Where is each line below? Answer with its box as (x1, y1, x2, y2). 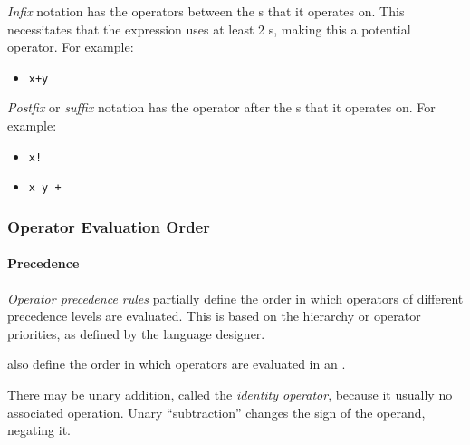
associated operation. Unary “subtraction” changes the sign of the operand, (7, 402, 426, 421)
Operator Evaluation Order (7, 215, 210, 237)
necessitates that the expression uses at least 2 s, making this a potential (7, 19, 411, 38)
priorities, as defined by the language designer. (7, 324, 265, 343)
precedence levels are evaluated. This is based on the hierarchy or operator (7, 306, 421, 325)
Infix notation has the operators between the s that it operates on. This (7, 2, 405, 20)
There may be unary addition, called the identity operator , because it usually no (7, 384, 453, 403)
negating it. (7, 421, 72, 440)
